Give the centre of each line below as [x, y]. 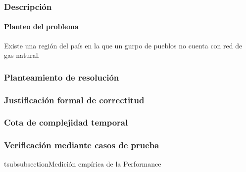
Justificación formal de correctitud [74, 100]
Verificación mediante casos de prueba [82, 145]
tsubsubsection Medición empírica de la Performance [83, 163]
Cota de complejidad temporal [66, 122]
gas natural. [22, 55]
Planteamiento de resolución [62, 77]
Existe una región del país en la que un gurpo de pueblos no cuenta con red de [123, 45]
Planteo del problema [41, 26]
